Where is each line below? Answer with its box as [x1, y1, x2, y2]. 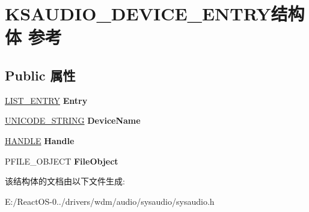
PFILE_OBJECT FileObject [5, 154, 118, 167]
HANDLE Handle [5, 134, 75, 147]
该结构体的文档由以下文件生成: [5, 175, 125, 187]
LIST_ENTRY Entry [5, 94, 88, 106]
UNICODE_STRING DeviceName [5, 114, 141, 127]
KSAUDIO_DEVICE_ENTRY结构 [5, 1, 305, 26]
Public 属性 [5, 65, 76, 84]
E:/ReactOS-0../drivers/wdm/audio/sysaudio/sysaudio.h [5, 195, 215, 207]
